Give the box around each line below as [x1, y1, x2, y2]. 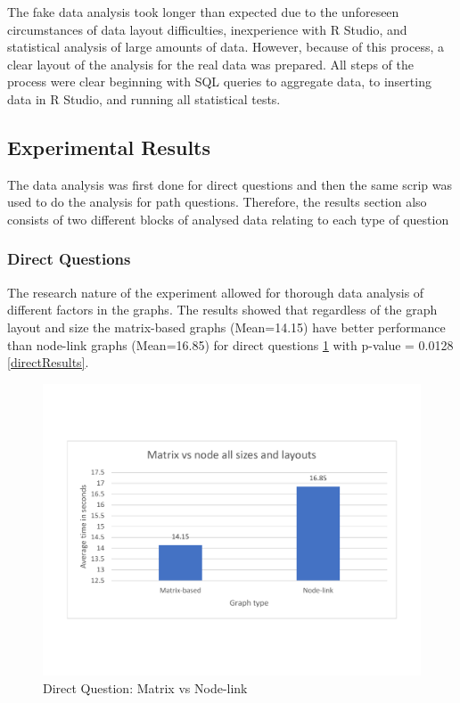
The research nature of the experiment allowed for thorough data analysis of [7, 282, 424, 301]
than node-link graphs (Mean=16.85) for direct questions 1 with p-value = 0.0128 [7, 335, 454, 354]
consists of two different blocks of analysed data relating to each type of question [7, 209, 449, 228]
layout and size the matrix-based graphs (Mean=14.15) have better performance [7, 317, 446, 336]
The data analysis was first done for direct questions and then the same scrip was [7, 175, 452, 193]
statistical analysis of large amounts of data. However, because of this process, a [7, 37, 444, 56]
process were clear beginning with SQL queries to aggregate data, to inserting [7, 72, 431, 91]
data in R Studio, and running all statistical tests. [7, 89, 281, 108]
